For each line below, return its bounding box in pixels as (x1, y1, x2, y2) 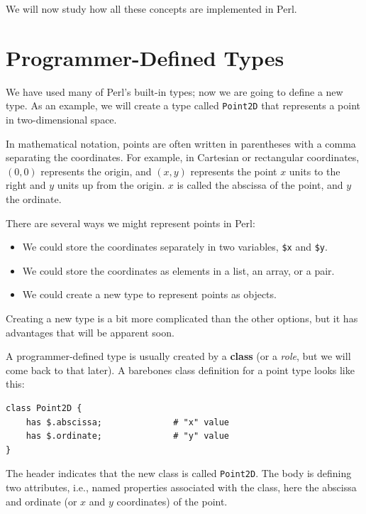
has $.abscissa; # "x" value (26, 417, 229, 427)
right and (6, 177, 46, 192)
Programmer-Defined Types (6, 43, 284, 72)
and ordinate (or (6, 493, 77, 508)
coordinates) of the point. (116, 493, 228, 508)
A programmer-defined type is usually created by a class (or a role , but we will (6, 349, 351, 363)
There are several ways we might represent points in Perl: (6, 215, 255, 230)
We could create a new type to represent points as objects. (22, 287, 277, 302)
